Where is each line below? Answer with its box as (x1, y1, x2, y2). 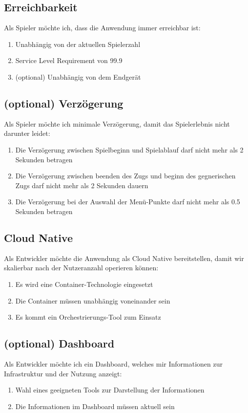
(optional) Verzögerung (4, 95, 124, 110)
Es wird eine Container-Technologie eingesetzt (15, 279, 153, 289)
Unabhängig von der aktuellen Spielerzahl (15, 39, 141, 49)
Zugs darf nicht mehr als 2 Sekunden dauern (15, 180, 148, 190)
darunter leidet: (4, 128, 50, 138)
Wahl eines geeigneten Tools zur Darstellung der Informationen (15, 385, 205, 395)
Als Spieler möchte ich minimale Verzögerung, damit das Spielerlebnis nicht (4, 118, 230, 129)
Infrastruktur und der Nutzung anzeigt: (4, 368, 122, 378)
